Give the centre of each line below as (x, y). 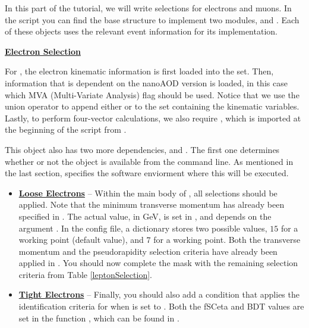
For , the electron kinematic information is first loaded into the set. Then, (139, 71)
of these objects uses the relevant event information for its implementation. (141, 31)
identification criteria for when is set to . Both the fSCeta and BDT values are (161, 306)
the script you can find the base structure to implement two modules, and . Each (152, 19)
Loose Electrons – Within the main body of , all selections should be (148, 193)
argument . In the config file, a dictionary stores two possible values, (143, 228)
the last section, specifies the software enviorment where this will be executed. (147, 173)
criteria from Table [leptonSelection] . (85, 274)
